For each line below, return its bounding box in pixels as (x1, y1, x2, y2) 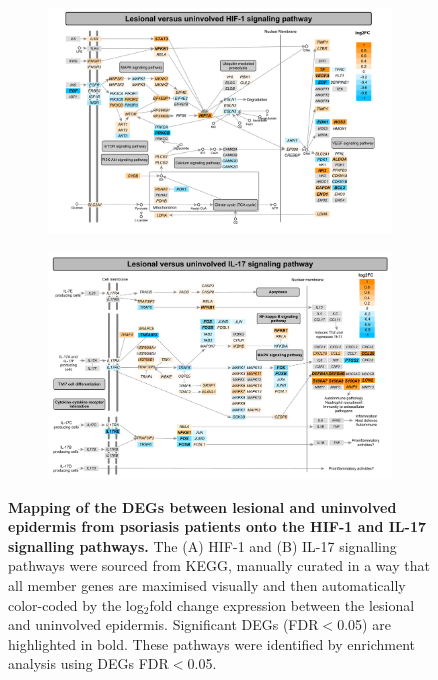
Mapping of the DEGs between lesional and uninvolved (8, 496, 397, 517)
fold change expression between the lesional (149, 594, 415, 615)
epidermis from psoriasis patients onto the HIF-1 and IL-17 (8, 516, 426, 537)
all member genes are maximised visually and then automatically (8, 575, 406, 596)
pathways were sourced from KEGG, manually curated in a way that (8, 555, 430, 576)
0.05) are (337, 614, 391, 635)
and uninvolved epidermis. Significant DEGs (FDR (8, 614, 319, 635)
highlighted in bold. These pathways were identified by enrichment (8, 633, 416, 654)
